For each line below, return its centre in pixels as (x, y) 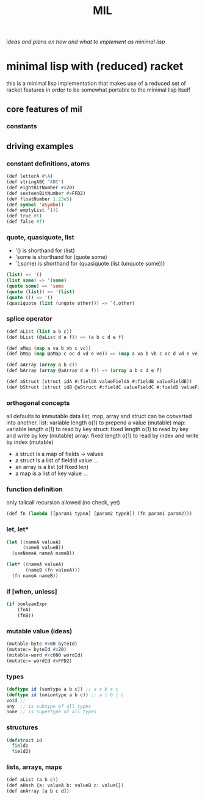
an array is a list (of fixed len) (52, 467)
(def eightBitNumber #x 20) (41, 187)
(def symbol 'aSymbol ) (35, 205)
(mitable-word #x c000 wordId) (45, 655)
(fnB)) (26, 615)
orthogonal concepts (38, 402)
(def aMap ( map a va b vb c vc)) (49, 348)
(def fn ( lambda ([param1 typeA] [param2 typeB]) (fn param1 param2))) (99, 514)
